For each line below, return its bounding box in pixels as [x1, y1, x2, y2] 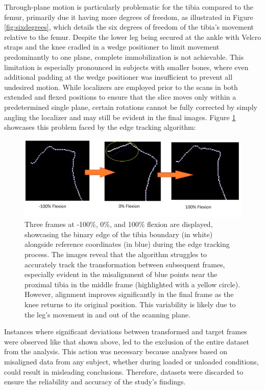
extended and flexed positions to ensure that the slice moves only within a [4, 91, 236, 102]
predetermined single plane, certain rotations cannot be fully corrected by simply [4, 101, 257, 112]
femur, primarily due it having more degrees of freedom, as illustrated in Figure [4, 11, 253, 22]
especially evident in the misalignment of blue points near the [25, 269, 218, 280]
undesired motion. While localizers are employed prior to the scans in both [4, 81, 238, 92]
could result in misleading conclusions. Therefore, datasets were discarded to [4, 366, 244, 377]
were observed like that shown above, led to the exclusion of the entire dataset [4, 336, 249, 347]
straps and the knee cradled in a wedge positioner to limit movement [4, 41, 220, 52]
